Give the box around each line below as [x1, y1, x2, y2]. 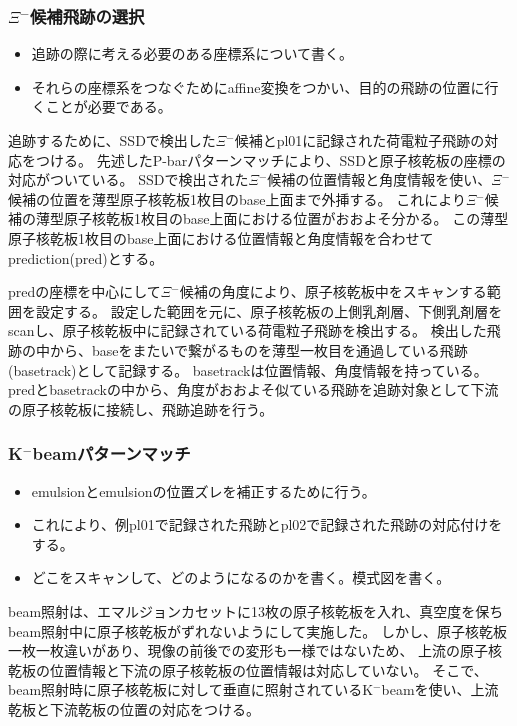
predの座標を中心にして [8, 281, 161, 302]
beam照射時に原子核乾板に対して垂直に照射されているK [8, 679, 374, 700]
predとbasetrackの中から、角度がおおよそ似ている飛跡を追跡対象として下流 [8, 379, 499, 400]
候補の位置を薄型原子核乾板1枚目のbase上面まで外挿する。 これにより [8, 188, 466, 209]
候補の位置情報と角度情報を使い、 [267, 169, 492, 190]
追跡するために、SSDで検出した [8, 130, 216, 150]
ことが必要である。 [45, 96, 172, 117]
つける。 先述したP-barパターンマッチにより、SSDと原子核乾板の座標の [35, 149, 506, 170]
